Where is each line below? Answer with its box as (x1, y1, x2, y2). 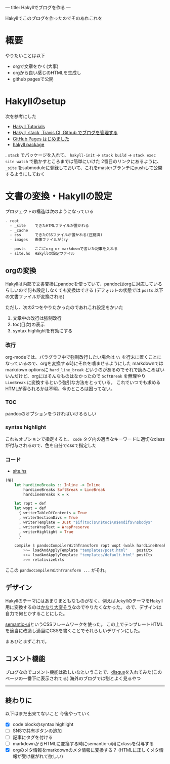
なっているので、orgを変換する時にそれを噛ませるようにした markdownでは (5, 360, 163, 366)
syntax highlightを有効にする (12, 327, 73, 333)
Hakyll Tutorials (12, 123, 45, 129)
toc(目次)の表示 (12, 321, 45, 327)
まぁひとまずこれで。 (5, 638, 50, 644)
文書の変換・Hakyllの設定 (5, 190, 112, 202)
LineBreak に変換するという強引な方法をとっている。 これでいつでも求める (5, 379, 161, 386)
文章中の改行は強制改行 (12, 315, 62, 321)
